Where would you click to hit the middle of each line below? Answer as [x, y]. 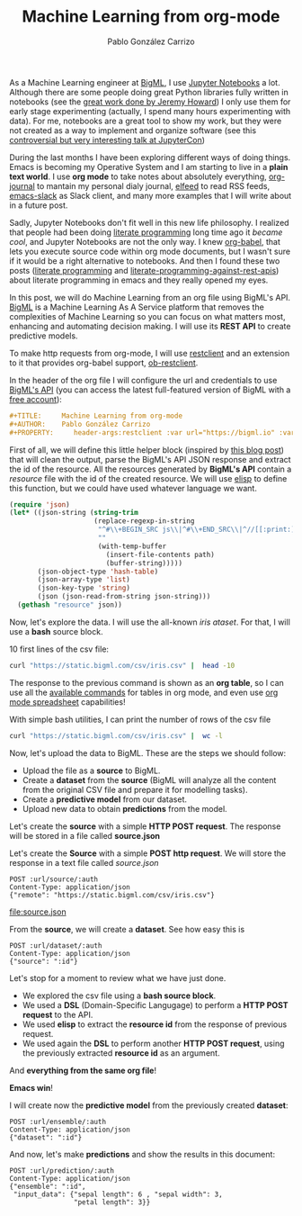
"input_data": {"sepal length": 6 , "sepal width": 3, [118, 1194]
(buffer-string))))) [144, 563]
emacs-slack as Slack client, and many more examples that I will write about [151, 195]
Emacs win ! [31, 1087]
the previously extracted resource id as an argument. [121, 1053]
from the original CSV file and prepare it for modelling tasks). [135, 789]
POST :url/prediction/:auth [62, 1171]
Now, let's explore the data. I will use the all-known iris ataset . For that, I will [150, 622]
